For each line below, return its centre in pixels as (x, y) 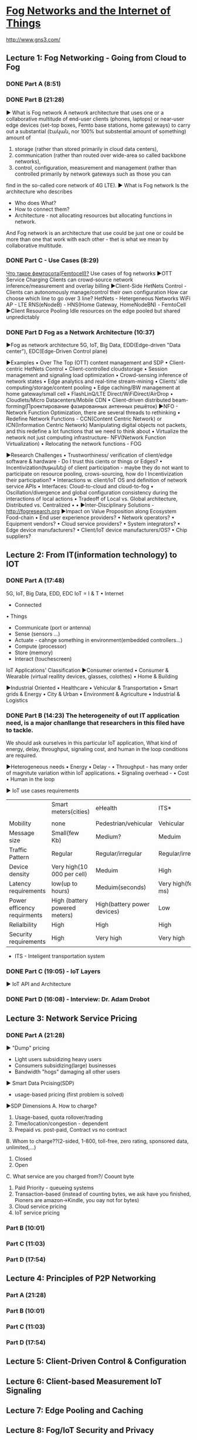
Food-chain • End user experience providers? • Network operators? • (90, 517)
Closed (23, 1159)
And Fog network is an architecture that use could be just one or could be (95, 233)
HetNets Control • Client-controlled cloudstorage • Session (96, 369)
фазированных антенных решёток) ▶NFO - (124, 406)
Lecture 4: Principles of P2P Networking (81, 1278)
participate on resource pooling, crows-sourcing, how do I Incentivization (95, 474)
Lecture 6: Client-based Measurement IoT (84, 1381)
